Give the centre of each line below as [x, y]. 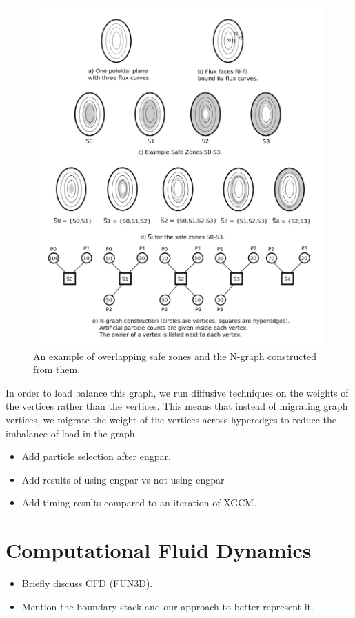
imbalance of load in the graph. [72, 433]
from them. [57, 369]
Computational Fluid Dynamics [159, 550]
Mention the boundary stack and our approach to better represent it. [168, 606]
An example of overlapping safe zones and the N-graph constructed [175, 356]
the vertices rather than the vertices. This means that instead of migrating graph [177, 406]
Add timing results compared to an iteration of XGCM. [139, 502]
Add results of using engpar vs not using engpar [123, 479]
